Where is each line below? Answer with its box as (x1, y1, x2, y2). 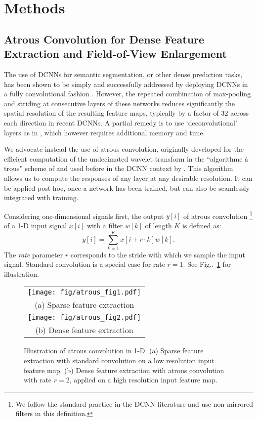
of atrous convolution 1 (183, 209, 253, 221)
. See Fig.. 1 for (183, 259, 231, 269)
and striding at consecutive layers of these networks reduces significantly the (4, 98, 235, 108)
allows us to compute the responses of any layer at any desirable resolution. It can (4, 172, 253, 183)
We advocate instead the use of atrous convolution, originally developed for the (4, 144, 244, 154)
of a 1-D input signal (4, 220, 67, 230)
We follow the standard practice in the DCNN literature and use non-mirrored (15, 398, 253, 409)
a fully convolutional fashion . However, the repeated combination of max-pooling (4, 88, 251, 99)
